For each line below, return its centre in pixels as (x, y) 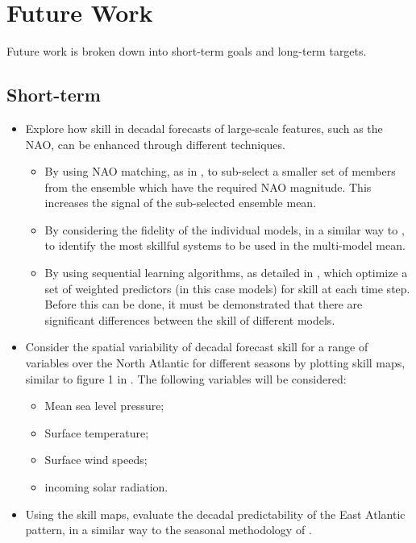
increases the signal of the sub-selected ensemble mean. (181, 203)
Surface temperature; (97, 432)
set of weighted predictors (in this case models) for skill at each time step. (227, 288)
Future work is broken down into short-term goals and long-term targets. (187, 51)
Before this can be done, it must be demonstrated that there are (204, 304)
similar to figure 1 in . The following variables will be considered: (186, 378)
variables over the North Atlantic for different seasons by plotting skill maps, (215, 363)
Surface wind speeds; (96, 460)
